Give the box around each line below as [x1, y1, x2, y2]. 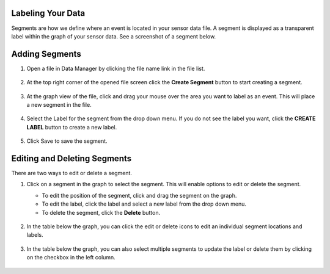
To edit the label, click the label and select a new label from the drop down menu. [42, 200, 247, 207]
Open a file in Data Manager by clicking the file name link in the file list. [26, 65, 205, 72]
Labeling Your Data [11, 8, 86, 18]
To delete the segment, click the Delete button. [42, 209, 161, 216]
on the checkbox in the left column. [26, 254, 116, 261]
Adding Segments [11, 49, 82, 59]
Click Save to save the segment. [26, 137, 108, 145]
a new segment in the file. [26, 101, 92, 108]
